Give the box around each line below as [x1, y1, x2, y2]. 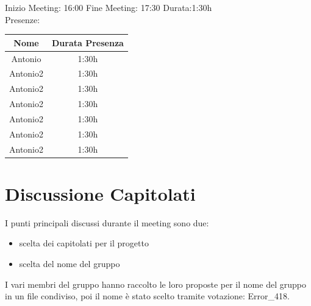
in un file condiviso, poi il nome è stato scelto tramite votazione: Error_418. [5, 290, 290, 302]
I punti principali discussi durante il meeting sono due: [5, 216, 209, 229]
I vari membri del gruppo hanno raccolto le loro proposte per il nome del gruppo [5, 277, 306, 290]
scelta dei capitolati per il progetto [19, 237, 149, 249]
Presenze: [5, 13, 40, 26]
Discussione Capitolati [5, 181, 196, 206]
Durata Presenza [52, 36, 124, 49]
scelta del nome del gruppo [19, 257, 120, 269]
